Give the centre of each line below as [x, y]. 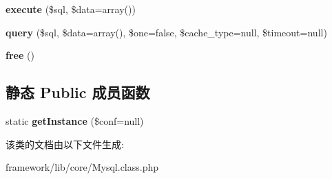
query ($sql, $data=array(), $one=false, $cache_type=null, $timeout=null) [166, 32]
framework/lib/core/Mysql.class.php [82, 167]
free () [20, 55]
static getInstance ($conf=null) [75, 120]
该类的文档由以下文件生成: [65, 144]
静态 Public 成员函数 [78, 92]
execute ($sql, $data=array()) [71, 9]
